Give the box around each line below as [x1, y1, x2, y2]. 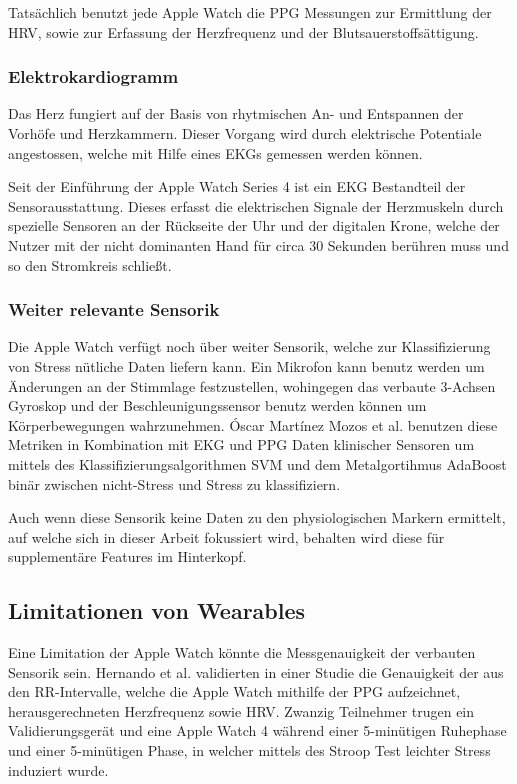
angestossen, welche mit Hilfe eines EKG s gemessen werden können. [8, 142, 423, 163]
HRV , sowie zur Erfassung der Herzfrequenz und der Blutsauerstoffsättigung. [8, 21, 479, 42]
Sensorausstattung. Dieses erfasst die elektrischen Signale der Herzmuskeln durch [8, 195, 504, 216]
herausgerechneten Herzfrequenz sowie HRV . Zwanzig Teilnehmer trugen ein [8, 700, 475, 721]
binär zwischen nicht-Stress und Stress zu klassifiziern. [8, 473, 341, 494]
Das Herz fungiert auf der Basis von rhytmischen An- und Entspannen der [8, 103, 464, 124]
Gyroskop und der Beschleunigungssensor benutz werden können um [8, 395, 427, 416]
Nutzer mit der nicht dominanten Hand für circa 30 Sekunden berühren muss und [8, 234, 509, 255]
